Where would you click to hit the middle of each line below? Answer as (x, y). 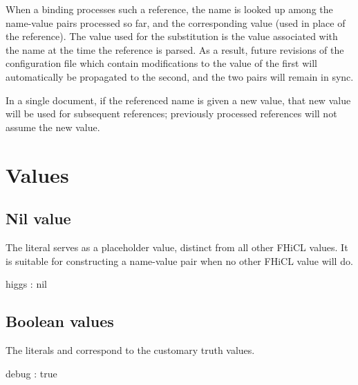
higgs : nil (26, 284)
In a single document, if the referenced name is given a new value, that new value (178, 100)
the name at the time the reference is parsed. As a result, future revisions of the (175, 49)
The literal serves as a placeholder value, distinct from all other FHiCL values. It (177, 247)
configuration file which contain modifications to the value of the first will (161, 63)
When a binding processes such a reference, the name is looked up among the (169, 9)
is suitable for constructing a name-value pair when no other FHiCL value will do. (179, 260)
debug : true (31, 373)
